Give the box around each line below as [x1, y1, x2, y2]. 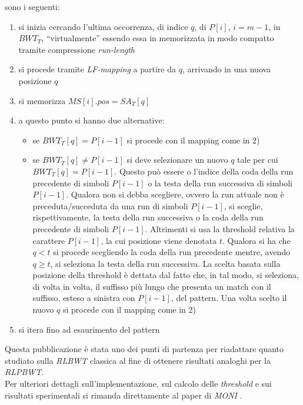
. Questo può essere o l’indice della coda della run [114, 165, 294, 177]
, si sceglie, [224, 199, 263, 212]
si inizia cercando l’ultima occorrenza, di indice [18, 20, 188, 32]
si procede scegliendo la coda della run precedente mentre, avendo [53, 246, 291, 258]
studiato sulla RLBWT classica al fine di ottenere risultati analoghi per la [5, 354, 271, 366]
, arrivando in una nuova [182, 63, 271, 75]
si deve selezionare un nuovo [126, 153, 228, 166]
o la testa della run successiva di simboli [148, 176, 292, 189]
